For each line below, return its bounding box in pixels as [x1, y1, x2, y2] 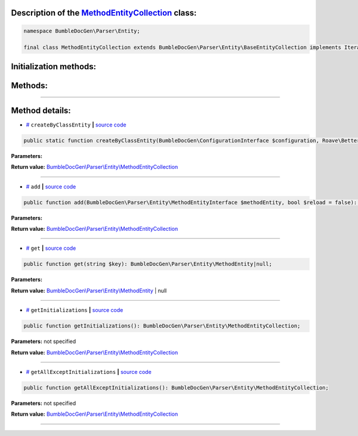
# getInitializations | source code [26, 307, 124, 314]
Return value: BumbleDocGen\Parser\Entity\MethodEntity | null [11, 287, 167, 294]
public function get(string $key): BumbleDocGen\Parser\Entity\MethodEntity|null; [23, 261, 273, 268]
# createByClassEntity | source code [26, 121, 126, 128]
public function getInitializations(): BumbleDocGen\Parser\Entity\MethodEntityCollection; [23, 323, 301, 329]
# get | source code [26, 245, 76, 252]
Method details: [11, 105, 71, 116]
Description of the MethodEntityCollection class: [11, 8, 197, 18]
